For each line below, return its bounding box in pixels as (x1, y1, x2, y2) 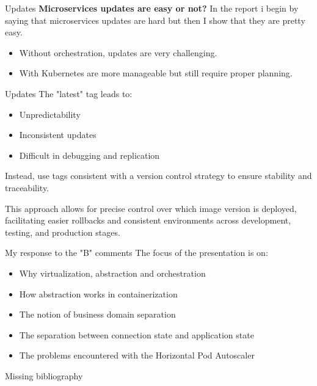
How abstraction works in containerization (19, 287, 178, 300)
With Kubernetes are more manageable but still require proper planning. (19, 67, 293, 79)
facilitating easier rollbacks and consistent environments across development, (5, 214, 291, 227)
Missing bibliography (5, 369, 83, 382)
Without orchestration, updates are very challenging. (19, 46, 217, 59)
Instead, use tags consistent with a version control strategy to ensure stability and (5, 169, 312, 182)
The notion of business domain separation (19, 308, 176, 321)
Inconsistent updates (19, 128, 97, 141)
